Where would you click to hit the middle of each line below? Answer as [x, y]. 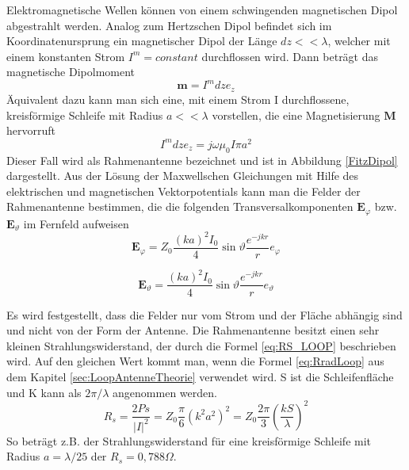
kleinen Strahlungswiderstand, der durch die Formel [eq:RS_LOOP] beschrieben [201, 345]
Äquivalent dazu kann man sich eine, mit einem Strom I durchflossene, [178, 99]
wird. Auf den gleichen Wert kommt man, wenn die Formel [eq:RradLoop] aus [195, 361]
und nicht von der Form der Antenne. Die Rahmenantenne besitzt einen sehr [193, 330]
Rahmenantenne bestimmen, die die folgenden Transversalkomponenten [180, 206]
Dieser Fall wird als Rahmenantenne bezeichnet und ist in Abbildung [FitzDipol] [202, 160]
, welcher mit [359, 41]
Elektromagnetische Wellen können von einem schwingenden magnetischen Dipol [202, 10]
